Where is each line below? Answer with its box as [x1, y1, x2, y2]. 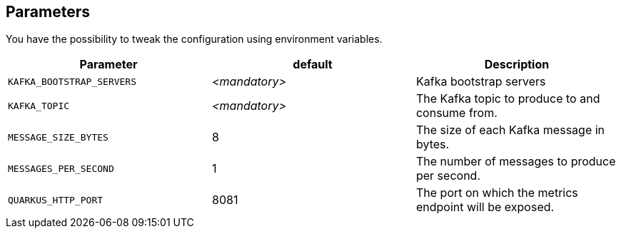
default [293, 57, 333, 72]
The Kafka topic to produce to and [415, 91, 600, 106]
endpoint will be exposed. [415, 200, 555, 215]
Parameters [6, 3, 90, 21]
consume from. [415, 106, 498, 121]
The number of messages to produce [415, 154, 616, 169]
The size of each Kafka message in [415, 123, 605, 138]
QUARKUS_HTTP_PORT [8, 194, 103, 205]
